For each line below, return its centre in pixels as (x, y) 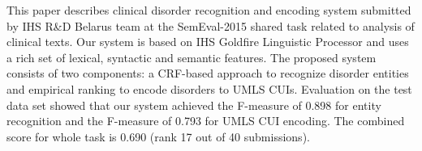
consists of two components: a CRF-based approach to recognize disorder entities (208, 73)
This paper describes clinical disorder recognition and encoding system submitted (209, 10)
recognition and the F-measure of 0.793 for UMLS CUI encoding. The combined (206, 121)
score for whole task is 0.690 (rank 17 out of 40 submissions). (158, 136)
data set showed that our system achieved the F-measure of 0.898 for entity (194, 105)
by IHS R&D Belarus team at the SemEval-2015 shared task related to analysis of (211, 25)
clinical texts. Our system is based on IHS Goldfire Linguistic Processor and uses (208, 42)
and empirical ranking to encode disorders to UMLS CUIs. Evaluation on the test (209, 88)
